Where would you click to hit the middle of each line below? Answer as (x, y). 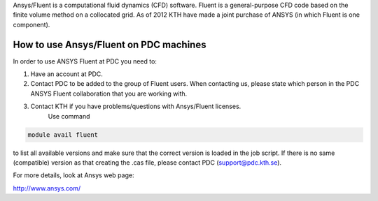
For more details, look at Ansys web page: (73, 175)
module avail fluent (63, 135)
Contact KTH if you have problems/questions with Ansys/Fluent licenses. (136, 106)
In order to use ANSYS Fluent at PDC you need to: (85, 61)
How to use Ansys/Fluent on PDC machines (110, 44)
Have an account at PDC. (66, 74)
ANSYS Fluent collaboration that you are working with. (109, 94)
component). (31, 24)
